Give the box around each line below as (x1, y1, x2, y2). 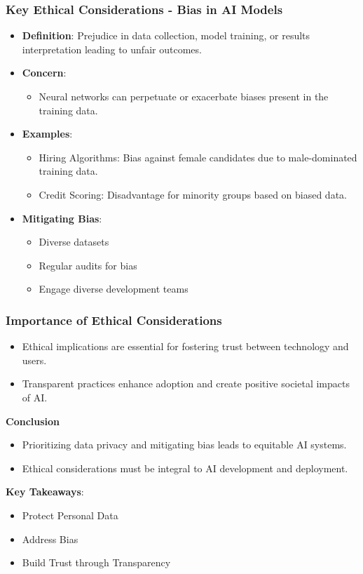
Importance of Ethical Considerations (6, 311, 222, 328)
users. (22, 352, 47, 367)
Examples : (22, 126, 73, 141)
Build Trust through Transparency (22, 555, 171, 570)
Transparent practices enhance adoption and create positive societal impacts (22, 376, 350, 391)
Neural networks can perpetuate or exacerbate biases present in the (39, 89, 329, 103)
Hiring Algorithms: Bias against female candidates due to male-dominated (39, 149, 357, 164)
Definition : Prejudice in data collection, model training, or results (22, 28, 310, 43)
